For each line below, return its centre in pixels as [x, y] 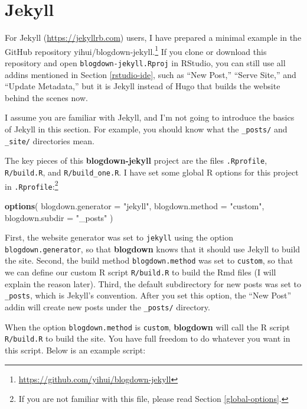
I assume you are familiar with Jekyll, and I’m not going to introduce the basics [150, 117]
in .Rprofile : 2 [32, 185]
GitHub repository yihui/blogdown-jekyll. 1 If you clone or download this [136, 50]
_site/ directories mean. [50, 140]
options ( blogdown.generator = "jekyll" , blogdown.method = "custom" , [135, 205]
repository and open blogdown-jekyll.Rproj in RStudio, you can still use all [145, 62]
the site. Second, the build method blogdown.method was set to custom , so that [149, 260]
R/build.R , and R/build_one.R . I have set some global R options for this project [152, 172]
